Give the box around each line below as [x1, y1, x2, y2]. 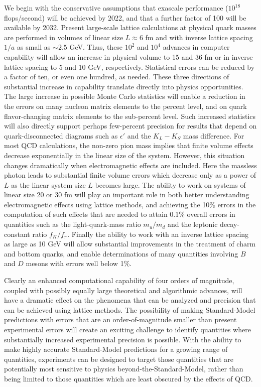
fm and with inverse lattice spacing [145, 32, 253, 42]
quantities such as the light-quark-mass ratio [4, 219, 141, 229]
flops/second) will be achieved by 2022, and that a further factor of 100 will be [4, 12, 246, 23]
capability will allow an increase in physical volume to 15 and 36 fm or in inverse [4, 51, 253, 62]
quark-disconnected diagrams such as [4, 130, 118, 141]
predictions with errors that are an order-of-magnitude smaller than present [4, 314, 237, 325]
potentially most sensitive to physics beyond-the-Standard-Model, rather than [4, 363, 243, 374]
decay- [220, 219, 239, 229]
